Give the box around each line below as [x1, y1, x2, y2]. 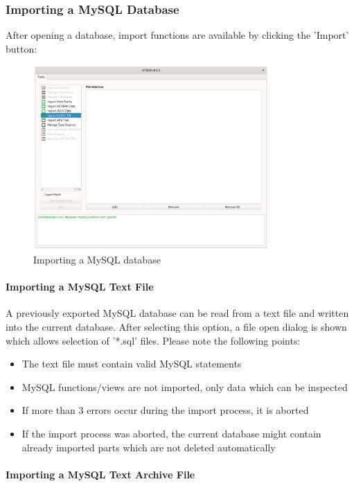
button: [6, 41, 37, 55]
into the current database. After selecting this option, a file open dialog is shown [6, 320, 347, 334]
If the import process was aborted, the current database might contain [21, 426, 321, 441]
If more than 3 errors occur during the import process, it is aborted [21, 403, 309, 417]
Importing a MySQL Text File [6, 279, 154, 294]
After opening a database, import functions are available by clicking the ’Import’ [6, 28, 349, 42]
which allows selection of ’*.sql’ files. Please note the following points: [6, 333, 301, 347]
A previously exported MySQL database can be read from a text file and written [6, 306, 349, 320]
